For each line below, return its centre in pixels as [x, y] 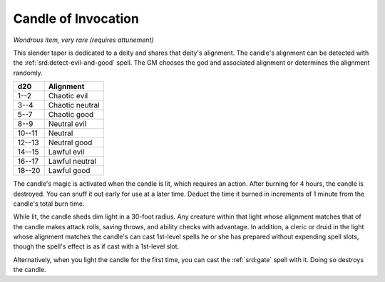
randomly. [28, 73]
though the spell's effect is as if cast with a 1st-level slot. [96, 246]
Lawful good [69, 171]
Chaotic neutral [74, 105]
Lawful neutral [72, 162]
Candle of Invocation [76, 19]
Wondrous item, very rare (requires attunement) [83, 40]
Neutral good [70, 142]
